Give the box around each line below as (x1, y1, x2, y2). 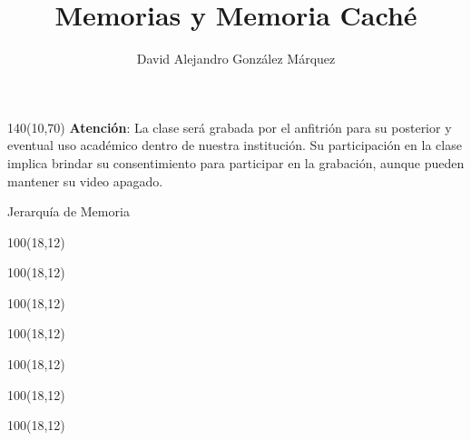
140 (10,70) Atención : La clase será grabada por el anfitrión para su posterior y (7, 117, 452, 136)
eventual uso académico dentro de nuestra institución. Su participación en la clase (7, 135, 462, 155)
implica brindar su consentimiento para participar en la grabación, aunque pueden (7, 153, 465, 172)
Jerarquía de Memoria (7, 202, 130, 221)
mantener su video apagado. (7, 171, 163, 190)
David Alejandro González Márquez (136, 49, 336, 68)
